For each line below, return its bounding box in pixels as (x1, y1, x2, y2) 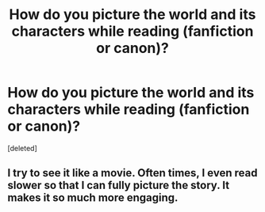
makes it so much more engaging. (7, 191, 179, 205)
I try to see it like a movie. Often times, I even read (7, 166, 258, 180)
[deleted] (7, 143, 37, 153)
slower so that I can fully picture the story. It (7, 179, 230, 192)
